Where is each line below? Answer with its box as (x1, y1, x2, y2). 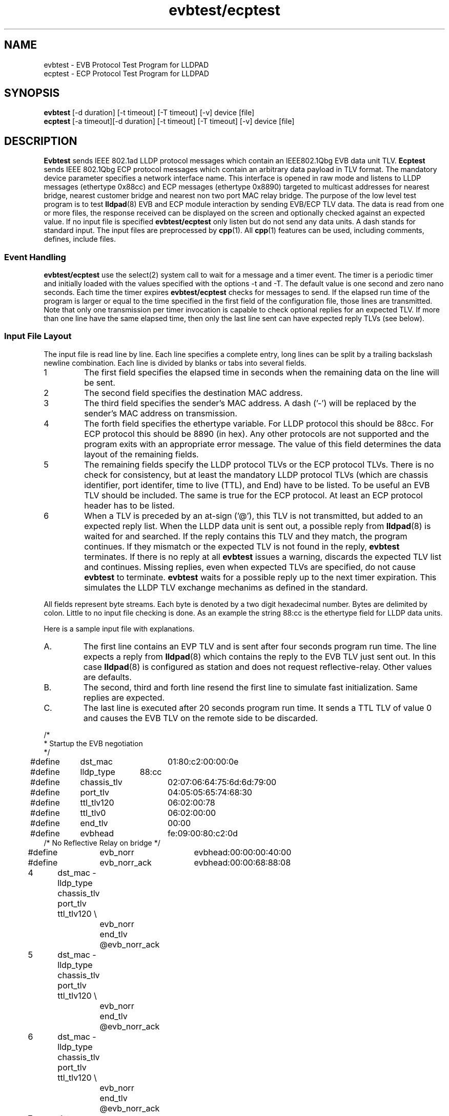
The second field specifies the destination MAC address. (84, 387, 303, 398)
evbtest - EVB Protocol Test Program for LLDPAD (44, 60, 209, 69)
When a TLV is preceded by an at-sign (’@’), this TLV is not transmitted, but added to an (84, 510, 423, 521)
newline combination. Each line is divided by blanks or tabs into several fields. (44, 358, 307, 367)
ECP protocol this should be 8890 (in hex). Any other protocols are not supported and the (84, 428, 429, 439)
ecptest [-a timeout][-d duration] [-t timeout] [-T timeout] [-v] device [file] (44, 117, 295, 126)
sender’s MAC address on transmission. (84, 408, 237, 418)
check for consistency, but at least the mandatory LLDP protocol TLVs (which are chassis (84, 469, 428, 480)
